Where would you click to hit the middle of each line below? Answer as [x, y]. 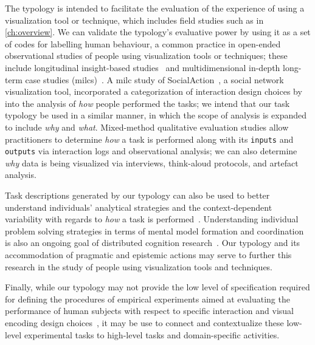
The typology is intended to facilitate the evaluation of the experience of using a [155, 8]
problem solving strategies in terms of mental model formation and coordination [154, 231]
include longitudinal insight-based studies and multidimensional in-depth [143, 67]
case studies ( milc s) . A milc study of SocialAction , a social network [154, 79]
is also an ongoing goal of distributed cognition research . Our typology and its [153, 243]
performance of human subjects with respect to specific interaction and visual [149, 311]
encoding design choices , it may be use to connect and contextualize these [144, 322]
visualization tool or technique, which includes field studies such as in [134, 20]
